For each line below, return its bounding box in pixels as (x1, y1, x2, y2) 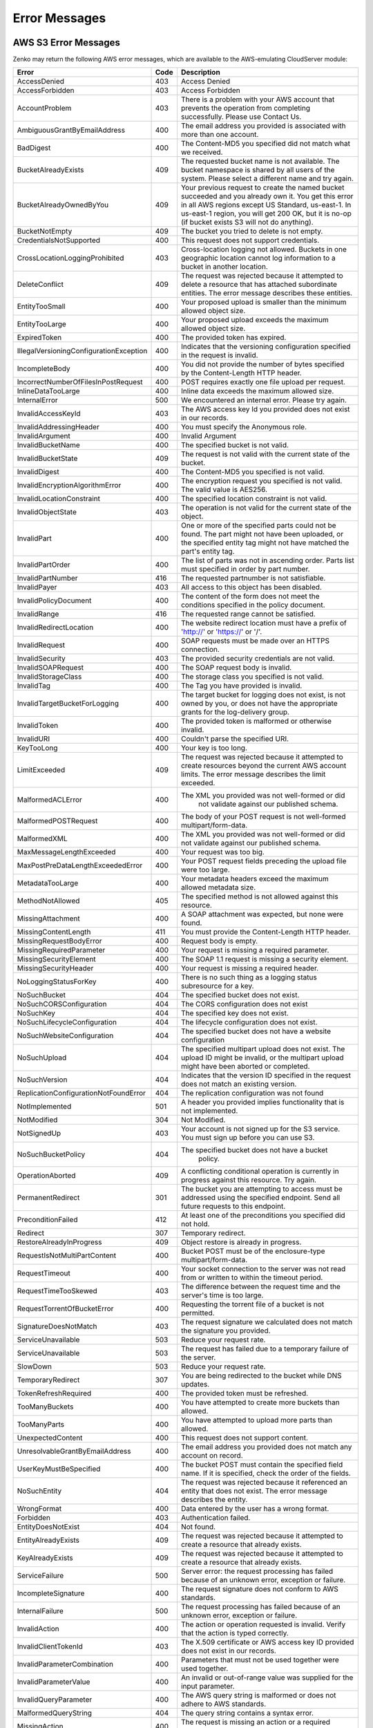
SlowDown (17, 1362, 52, 1371)
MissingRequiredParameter (17, 946, 106, 955)
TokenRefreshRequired (17, 1389, 92, 1398)
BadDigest (17, 143, 51, 153)
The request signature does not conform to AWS (180, 1584, 338, 1594)
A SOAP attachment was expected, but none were (180, 910, 344, 919)
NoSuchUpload (17, 1053, 67, 1062)
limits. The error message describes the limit (180, 769, 326, 779)
